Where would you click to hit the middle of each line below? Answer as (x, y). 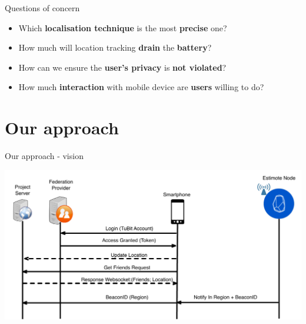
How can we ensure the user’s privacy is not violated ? (122, 67)
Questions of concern (42, 8)
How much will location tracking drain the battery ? (115, 47)
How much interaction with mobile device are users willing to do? (141, 87)
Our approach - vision (44, 156)
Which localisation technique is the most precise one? (123, 27)
